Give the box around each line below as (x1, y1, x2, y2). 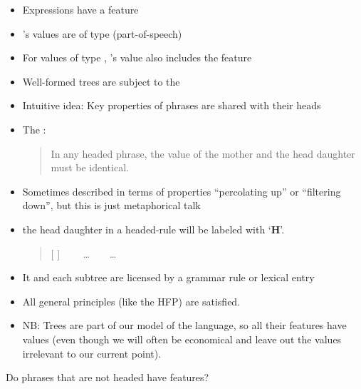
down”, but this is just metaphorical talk (22, 198, 201, 213)
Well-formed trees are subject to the (22, 74, 180, 89)
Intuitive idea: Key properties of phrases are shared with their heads (22, 98, 321, 113)
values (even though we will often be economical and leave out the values (22, 331, 342, 346)
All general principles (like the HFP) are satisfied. (22, 293, 241, 308)
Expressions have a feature (22, 2, 139, 16)
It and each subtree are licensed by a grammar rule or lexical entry (22, 270, 315, 285)
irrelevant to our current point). (22, 345, 162, 360)
